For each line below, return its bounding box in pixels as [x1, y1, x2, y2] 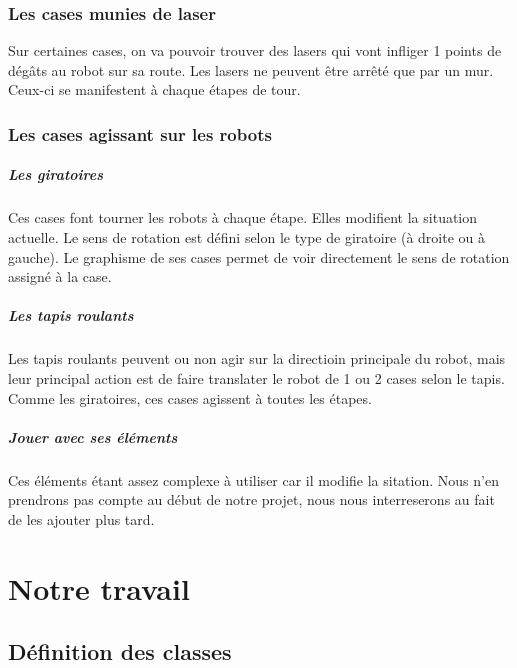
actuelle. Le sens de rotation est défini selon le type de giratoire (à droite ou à [8, 227, 486, 247]
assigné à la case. [8, 266, 112, 287]
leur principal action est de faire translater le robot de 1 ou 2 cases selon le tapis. [8, 367, 505, 388]
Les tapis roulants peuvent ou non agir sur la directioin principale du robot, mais [8, 348, 506, 369]
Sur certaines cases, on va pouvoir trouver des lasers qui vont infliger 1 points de [8, 40, 502, 61]
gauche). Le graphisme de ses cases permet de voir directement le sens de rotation [8, 246, 510, 267]
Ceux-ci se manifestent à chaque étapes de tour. [8, 79, 301, 100]
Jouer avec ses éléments [8, 426, 178, 447]
